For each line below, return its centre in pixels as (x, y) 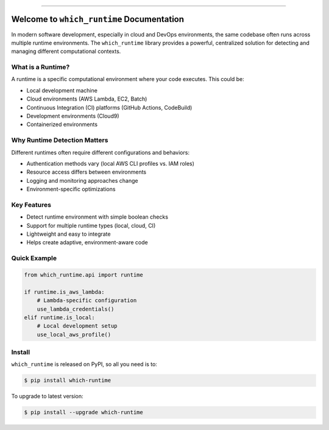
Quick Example (34, 258)
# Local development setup (77, 326)
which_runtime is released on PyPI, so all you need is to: (84, 364)
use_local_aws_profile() (74, 334)
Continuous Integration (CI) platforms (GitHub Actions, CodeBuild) (109, 107)
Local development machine (62, 90)
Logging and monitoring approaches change (82, 180)
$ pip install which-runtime (68, 380)
